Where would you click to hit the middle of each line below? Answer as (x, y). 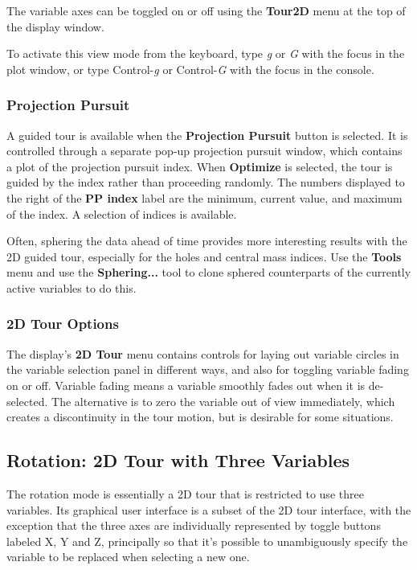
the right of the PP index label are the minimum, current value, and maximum (204, 197)
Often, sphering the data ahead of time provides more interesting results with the (207, 241)
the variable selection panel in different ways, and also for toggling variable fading (208, 369)
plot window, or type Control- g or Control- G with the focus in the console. (190, 69)
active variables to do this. (72, 287)
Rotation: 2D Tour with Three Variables (178, 460)
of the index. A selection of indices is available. (122, 213)
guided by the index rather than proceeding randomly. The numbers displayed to (206, 182)
